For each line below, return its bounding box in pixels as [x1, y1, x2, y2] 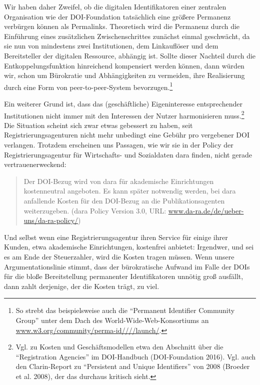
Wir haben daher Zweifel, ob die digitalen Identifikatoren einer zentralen [4, 1, 226, 11]
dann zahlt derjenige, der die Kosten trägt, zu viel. [4, 280, 159, 291]
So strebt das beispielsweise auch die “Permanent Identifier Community [15, 305, 235, 315]
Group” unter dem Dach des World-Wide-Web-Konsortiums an [15, 314, 209, 325]
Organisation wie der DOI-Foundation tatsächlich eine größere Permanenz [4, 11, 231, 21]
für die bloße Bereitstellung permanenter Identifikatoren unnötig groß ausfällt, [4, 271, 243, 281]
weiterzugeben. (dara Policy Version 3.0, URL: [23, 205, 166, 215]
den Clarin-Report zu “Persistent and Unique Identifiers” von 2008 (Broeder [15, 361, 250, 371]
